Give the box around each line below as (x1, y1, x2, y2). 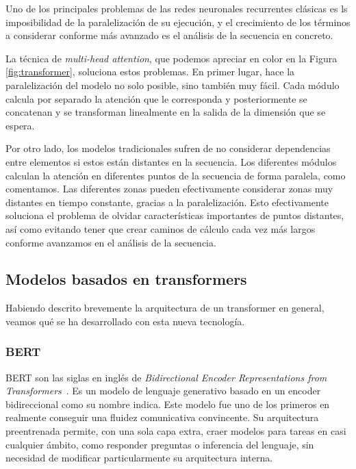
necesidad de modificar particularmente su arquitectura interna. (5, 451, 273, 465)
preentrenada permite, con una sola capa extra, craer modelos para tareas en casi (5, 424, 346, 438)
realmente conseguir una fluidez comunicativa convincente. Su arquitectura (5, 410, 319, 424)
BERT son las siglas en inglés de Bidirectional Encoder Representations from (5, 370, 327, 384)
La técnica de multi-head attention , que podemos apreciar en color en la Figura (5, 51, 338, 65)
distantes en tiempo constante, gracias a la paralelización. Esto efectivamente (5, 194, 329, 209)
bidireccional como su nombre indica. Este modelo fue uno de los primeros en (5, 396, 330, 411)
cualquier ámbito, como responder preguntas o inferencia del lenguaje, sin (5, 437, 314, 451)
